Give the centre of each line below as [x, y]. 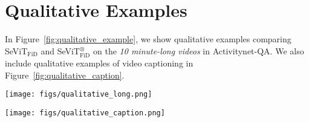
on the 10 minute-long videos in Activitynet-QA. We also [199, 50]
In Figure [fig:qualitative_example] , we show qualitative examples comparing [148, 39]
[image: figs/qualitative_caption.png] [85, 113]
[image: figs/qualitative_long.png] [79, 95]
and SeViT [60, 50]
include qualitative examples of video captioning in [99, 63]
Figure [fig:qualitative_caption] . [65, 75]
